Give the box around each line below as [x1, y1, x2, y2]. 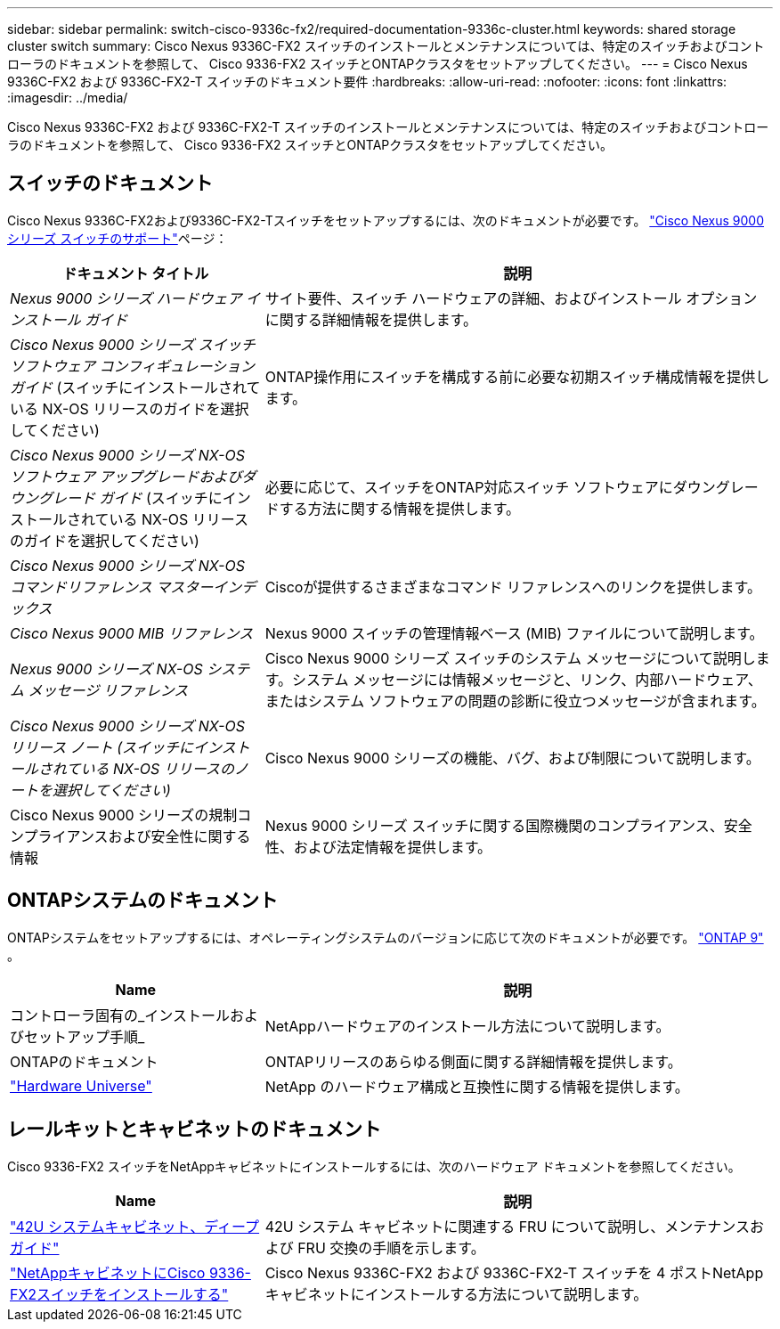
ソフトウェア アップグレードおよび [10, 467, 242, 485]
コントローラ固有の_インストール [10, 1006, 230, 1024]
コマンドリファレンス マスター [10, 577, 214, 596]
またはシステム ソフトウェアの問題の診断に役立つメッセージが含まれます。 [264, 691, 766, 710]
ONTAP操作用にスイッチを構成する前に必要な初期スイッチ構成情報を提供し [264, 367, 770, 386]
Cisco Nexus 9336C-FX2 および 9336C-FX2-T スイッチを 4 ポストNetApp [264, 1263, 764, 1282]
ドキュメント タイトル [62, 264, 209, 282]
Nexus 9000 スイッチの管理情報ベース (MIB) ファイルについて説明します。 [264, 624, 764, 642]
